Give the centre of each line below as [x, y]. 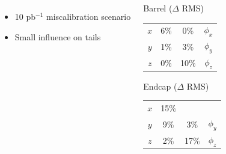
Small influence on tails [58, 36]
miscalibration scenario [89, 16]
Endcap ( [160, 86]
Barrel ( [158, 8]
